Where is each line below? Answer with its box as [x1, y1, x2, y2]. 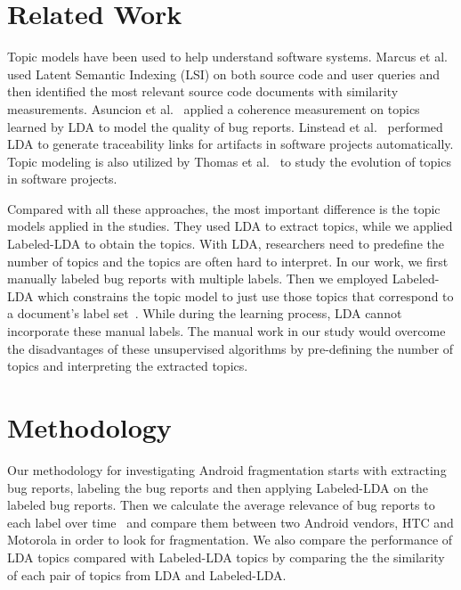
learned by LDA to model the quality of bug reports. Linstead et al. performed [7, 117, 443, 135]
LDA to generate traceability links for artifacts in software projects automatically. [7, 135, 454, 153]
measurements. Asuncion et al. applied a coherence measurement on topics [7, 99, 420, 118]
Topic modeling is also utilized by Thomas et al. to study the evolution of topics [7, 152, 451, 170]
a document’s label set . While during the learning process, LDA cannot [7, 304, 402, 323]
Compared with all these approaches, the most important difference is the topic [7, 199, 441, 217]
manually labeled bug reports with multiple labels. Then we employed [7, 269, 389, 288]
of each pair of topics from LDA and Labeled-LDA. [7, 565, 287, 584]
